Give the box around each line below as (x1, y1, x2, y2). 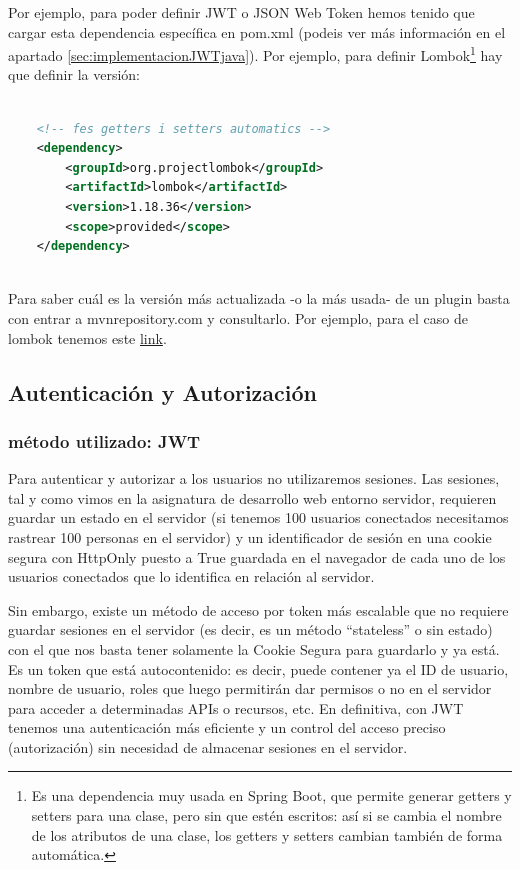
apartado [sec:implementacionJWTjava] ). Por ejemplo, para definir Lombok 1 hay (8, 42, 503, 65)
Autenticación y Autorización (8, 376, 318, 407)
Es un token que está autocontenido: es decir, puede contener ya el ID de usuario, (8, 658, 509, 679)
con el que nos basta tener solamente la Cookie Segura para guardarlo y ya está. (8, 638, 500, 659)
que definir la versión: (8, 64, 141, 85)
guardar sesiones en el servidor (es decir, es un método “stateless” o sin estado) (8, 619, 493, 640)
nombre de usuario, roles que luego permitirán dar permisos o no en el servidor (8, 678, 492, 699)
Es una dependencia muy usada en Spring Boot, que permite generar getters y (31, 785, 512, 806)
